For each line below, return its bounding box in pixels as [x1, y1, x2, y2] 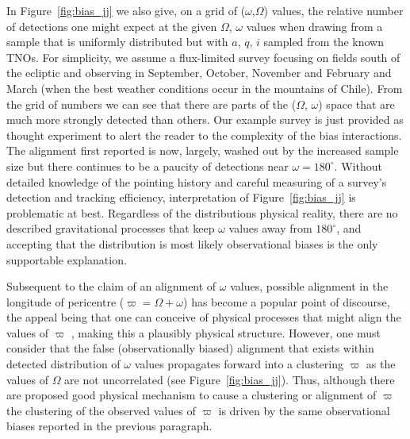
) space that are [318, 95, 395, 112]
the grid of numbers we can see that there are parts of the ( [6, 95, 297, 112]
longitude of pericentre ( [6, 293, 125, 310]
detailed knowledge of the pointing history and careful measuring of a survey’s [6, 173, 387, 190]
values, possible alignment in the [230, 278, 389, 295]
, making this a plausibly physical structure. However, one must [71, 324, 381, 341]
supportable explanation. [6, 251, 127, 268]
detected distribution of [6, 356, 121, 372]
